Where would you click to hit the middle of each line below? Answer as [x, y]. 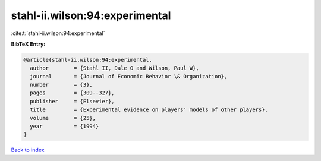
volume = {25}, [63, 118]
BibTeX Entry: [28, 44]
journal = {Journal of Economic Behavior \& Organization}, [129, 76]
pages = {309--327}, [73, 93]
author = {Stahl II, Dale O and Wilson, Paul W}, [114, 68]
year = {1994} [64, 127]
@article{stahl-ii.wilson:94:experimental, [88, 60]
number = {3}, [62, 85]
